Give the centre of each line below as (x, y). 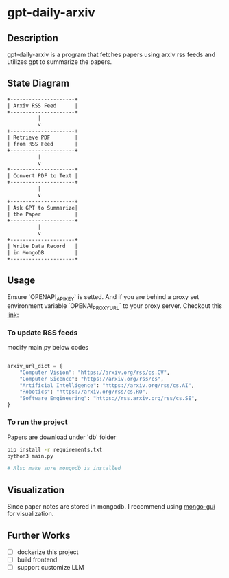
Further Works (39, 535)
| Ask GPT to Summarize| (43, 208)
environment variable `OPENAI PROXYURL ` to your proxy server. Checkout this (115, 307)
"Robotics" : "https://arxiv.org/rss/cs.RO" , (84, 392)
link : (13, 315)
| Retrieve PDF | (43, 138)
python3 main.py (30, 456)
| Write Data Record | (43, 246)
